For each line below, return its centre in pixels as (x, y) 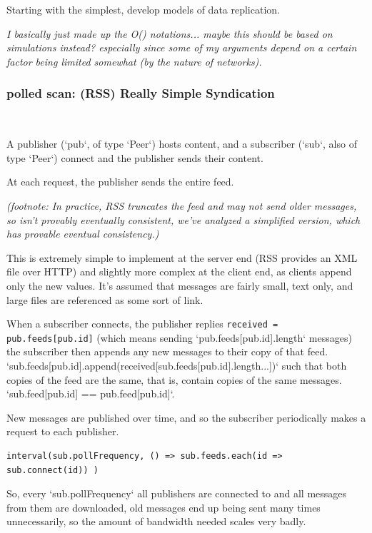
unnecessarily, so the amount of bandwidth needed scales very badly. (156, 521)
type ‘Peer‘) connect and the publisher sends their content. (135, 157)
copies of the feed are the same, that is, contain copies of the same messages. (174, 379)
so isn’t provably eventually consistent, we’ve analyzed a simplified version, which (184, 219)
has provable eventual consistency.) (83, 234)
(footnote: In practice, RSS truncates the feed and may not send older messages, (182, 205)
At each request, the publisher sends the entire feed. (120, 182)
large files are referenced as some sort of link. (105, 299)
